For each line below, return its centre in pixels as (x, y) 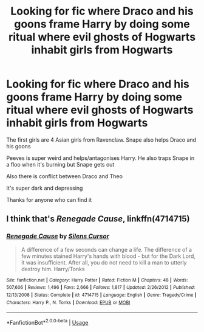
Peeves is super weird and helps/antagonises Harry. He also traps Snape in (100, 158)
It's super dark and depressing (45, 188)
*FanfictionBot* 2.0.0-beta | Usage (47, 322)
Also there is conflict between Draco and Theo (65, 176)
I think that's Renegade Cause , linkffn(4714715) (98, 219)
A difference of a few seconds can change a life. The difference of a (107, 249)
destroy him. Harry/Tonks (53, 269)
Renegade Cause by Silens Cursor (58, 237)
